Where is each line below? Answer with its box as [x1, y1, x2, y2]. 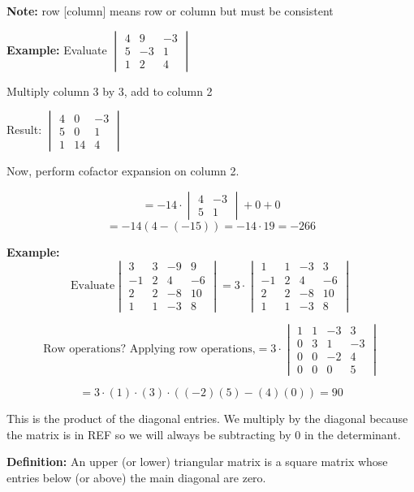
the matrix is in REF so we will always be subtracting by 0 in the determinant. [6, 425, 401, 442]
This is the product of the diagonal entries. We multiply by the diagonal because [6, 409, 408, 426]
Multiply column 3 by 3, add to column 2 [6, 82, 213, 99]
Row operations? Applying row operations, [43, 343, 256, 356]
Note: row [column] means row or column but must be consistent [6, 2, 334, 19]
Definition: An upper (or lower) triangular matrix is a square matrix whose [6, 453, 388, 470]
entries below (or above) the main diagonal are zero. [6, 468, 266, 486]
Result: [6, 121, 42, 138]
